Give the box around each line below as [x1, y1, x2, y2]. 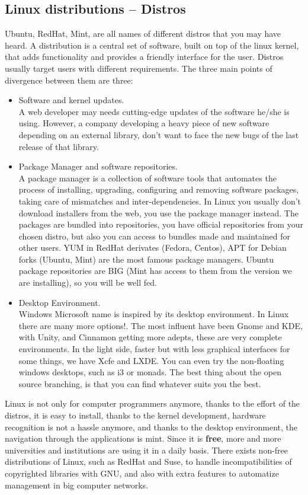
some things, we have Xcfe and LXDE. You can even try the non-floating [18, 354, 284, 366]
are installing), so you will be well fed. [18, 276, 157, 289]
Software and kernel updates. [18, 94, 124, 106]
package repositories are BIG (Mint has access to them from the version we [18, 264, 292, 277]
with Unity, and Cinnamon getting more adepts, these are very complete [18, 331, 282, 343]
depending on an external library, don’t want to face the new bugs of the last [18, 128, 299, 140]
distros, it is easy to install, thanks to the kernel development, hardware [5, 409, 266, 421]
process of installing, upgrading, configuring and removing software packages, [18, 183, 299, 196]
